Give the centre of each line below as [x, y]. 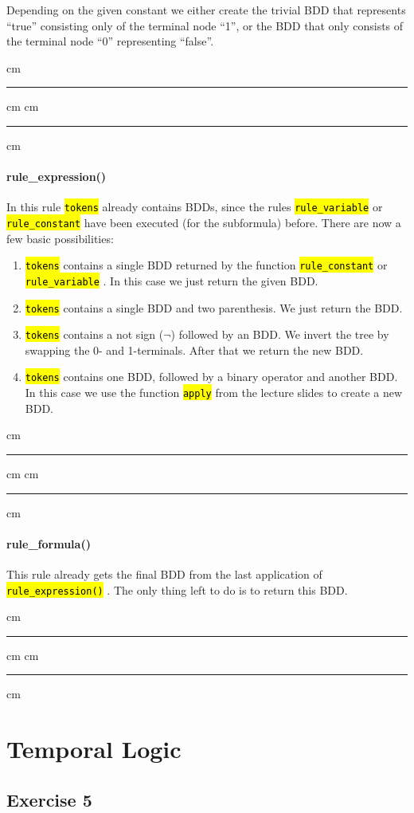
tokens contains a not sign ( [94, 334]
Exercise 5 [49, 799]
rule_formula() [49, 543]
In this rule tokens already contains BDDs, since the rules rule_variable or [195, 207]
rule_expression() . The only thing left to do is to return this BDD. [177, 589]
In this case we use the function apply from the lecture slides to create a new [214, 393]
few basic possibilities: [60, 238]
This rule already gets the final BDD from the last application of [164, 573]
